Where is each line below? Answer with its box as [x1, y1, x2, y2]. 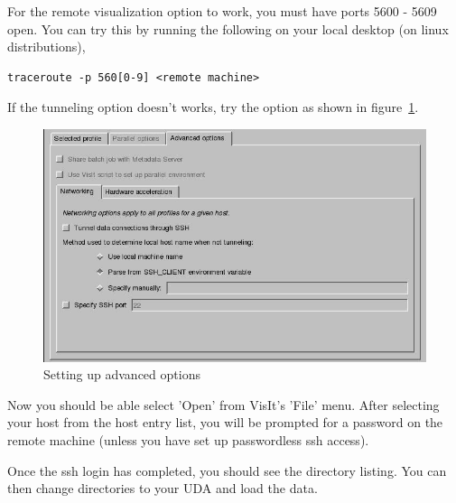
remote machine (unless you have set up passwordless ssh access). [7, 430, 369, 449]
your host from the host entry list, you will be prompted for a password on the [7, 413, 443, 432]
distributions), [7, 37, 86, 56]
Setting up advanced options [43, 365, 200, 384]
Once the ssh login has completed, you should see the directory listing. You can [7, 461, 447, 480]
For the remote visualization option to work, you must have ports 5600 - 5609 [7, 2, 437, 20]
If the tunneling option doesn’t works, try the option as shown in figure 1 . [7, 98, 419, 116]
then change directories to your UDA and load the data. [7, 479, 318, 498]
